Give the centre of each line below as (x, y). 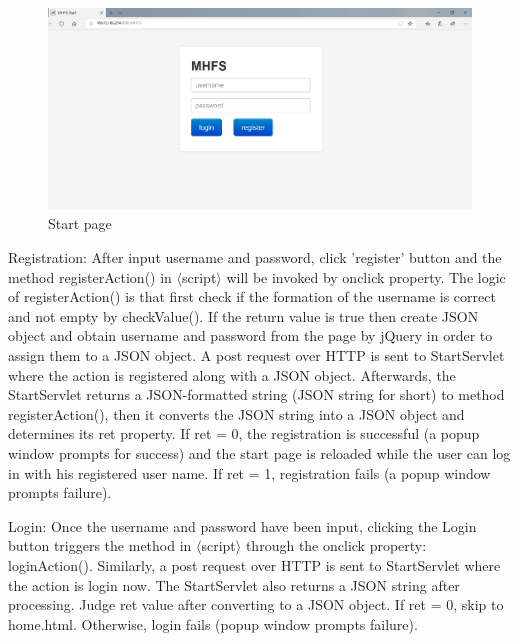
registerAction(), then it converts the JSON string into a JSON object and (236, 413)
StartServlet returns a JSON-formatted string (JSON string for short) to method (256, 394)
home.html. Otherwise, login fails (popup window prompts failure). (213, 623)
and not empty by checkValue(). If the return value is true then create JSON (243, 315)
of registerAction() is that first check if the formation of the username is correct (252, 296)
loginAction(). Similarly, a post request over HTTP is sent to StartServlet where (254, 564)
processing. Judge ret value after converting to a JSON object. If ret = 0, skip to (256, 604)
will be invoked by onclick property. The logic (366, 276)
